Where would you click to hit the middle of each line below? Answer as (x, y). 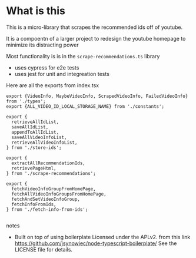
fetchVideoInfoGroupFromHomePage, (54, 189)
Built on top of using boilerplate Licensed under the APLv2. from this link (102, 237)
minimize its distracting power (42, 45)
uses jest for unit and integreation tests (62, 74)
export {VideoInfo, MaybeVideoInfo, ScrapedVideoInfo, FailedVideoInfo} (97, 96)
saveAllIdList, (30, 127)
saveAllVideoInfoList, (39, 137)
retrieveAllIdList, (35, 122)
